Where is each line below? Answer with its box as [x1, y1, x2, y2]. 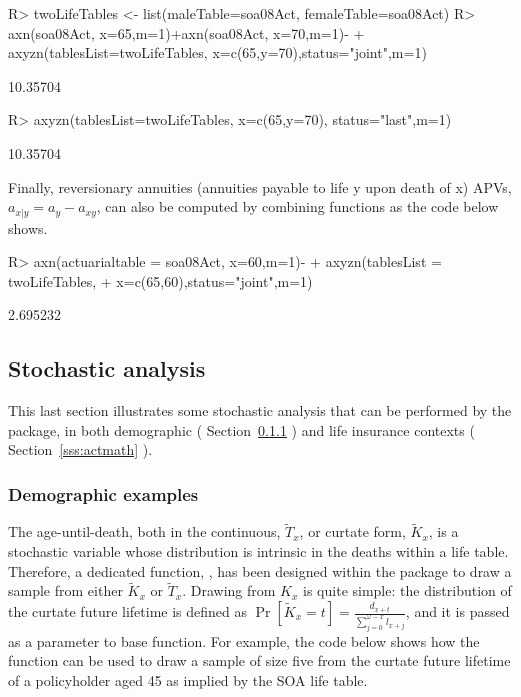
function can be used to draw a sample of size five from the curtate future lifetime [8, 650, 511, 671]
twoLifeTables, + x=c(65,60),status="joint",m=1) [8, 270, 313, 291]
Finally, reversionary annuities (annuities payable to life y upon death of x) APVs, [8, 176, 512, 197]
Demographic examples [8, 481, 199, 506]
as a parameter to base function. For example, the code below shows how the [8, 630, 480, 651]
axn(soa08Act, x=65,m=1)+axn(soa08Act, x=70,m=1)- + [8, 22, 365, 43]
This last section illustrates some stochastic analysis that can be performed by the [8, 400, 512, 421]
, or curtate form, [299, 521, 406, 542]
